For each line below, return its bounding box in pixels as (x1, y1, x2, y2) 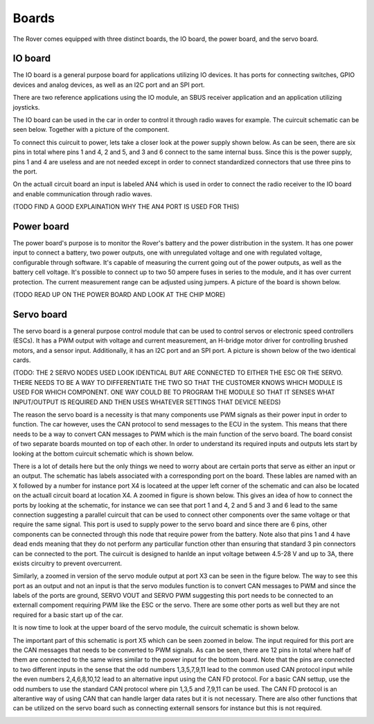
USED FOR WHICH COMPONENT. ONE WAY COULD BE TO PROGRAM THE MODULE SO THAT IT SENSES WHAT (12, 388, 335, 397)
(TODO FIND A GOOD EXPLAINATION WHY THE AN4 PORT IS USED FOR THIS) (12, 202, 240, 211)
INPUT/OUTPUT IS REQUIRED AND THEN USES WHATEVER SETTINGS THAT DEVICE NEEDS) (12, 397, 281, 406)
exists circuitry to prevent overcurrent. (12, 559, 123, 567)
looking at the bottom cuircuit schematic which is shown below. (12, 449, 194, 458)
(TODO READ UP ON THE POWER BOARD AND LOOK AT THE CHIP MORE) (12, 291, 226, 298)
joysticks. (12, 103, 40, 111)
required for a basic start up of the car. (12, 610, 124, 619)
